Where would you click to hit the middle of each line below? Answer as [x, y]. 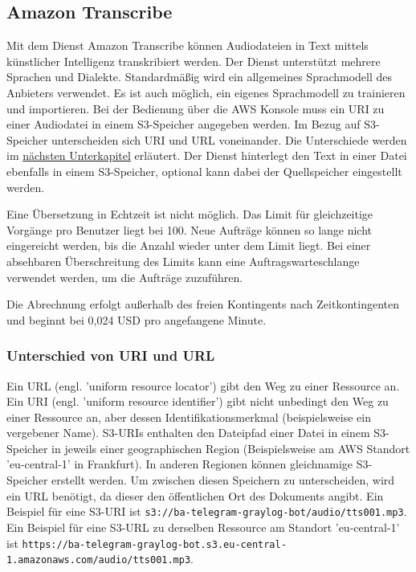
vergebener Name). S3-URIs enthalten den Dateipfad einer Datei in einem [188, 433]
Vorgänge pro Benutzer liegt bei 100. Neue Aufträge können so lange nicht [190, 229]
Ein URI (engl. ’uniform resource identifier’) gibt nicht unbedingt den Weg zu [198, 401]
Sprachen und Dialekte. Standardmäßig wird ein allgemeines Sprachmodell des [200, 77]
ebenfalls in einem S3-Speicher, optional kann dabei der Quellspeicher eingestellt [204, 171]
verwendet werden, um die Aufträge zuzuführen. [125, 277]
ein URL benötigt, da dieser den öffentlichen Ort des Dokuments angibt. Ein [195, 495]
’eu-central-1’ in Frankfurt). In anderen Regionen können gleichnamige [180, 464]
